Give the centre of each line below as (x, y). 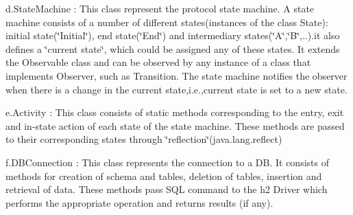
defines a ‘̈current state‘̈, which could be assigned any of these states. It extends (173, 48)
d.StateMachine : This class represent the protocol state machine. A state (160, 8)
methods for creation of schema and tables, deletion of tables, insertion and (164, 176)
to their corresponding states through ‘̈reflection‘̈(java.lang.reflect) (144, 139)
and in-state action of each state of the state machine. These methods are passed (175, 125)
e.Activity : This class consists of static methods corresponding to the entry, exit (175, 112)
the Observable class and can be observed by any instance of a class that (158, 62)
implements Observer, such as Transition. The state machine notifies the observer (176, 75)
